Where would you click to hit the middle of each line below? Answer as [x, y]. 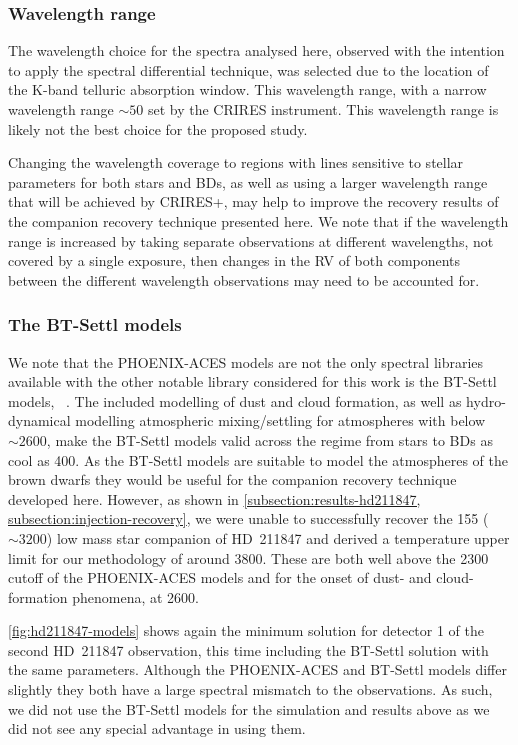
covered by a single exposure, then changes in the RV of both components [234, 260]
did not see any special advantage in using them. [157, 728]
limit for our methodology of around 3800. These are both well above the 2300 [248, 557]
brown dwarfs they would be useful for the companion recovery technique [232, 479]
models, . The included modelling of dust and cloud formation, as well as [235, 400]
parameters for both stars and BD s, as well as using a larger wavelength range [248, 181]
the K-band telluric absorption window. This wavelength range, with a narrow [247, 89]
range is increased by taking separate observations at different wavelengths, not [251, 240]
